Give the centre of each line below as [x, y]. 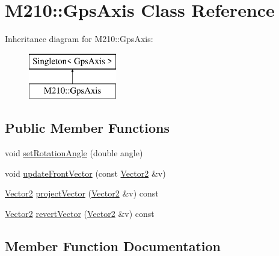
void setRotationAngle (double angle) [74, 153]
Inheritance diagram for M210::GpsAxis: [79, 39]
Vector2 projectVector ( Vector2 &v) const [82, 193]
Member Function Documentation [113, 245]
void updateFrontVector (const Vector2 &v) [85, 173]
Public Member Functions [87, 128]
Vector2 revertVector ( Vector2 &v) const [80, 213]
